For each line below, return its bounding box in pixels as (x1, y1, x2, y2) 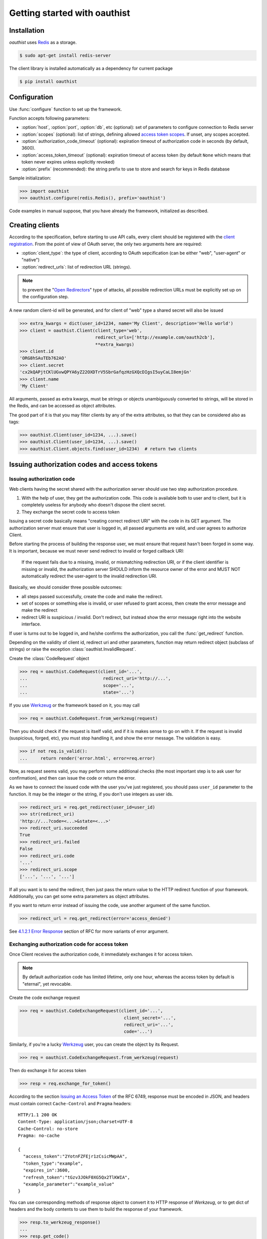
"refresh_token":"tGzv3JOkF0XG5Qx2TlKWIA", (23, 1175, 131, 1180)
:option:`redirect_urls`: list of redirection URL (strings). (21, 264, 132, 270)
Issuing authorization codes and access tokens (9, 460, 158, 469)
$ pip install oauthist (19, 79, 78, 84)
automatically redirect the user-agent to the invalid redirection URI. (21, 573, 158, 579)
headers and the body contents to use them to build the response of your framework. (9, 1206, 183, 1212)
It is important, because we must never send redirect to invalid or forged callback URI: (9, 548, 184, 554)
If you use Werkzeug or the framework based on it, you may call (9, 702, 140, 708)
